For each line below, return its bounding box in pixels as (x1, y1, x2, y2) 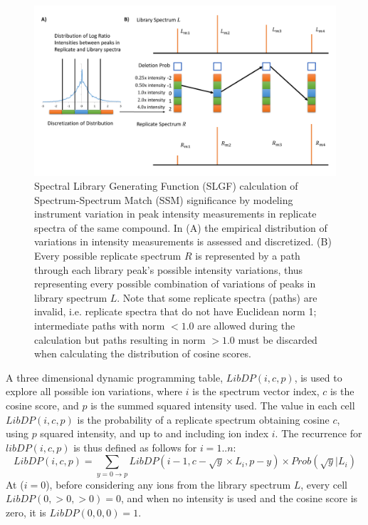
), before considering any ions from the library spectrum (46, 476, 291, 491)
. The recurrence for (275, 426, 362, 441)
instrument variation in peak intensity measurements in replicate (34, 206, 317, 221)
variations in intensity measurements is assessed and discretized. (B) (34, 234, 332, 249)
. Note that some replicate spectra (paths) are (117, 290, 317, 305)
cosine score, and (6, 398, 79, 412)
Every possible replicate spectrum (34, 248, 182, 263)
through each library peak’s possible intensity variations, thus (34, 262, 303, 277)
